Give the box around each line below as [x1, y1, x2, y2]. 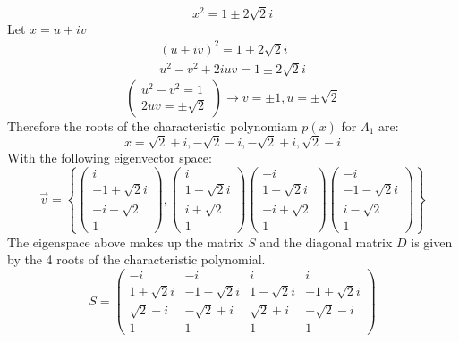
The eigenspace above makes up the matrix [7, 232, 244, 251]
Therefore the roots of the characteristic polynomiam [7, 116, 298, 135]
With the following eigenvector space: [7, 148, 212, 167]
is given [411, 232, 453, 251]
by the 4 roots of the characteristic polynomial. [7, 250, 266, 269]
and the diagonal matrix [259, 232, 393, 251]
